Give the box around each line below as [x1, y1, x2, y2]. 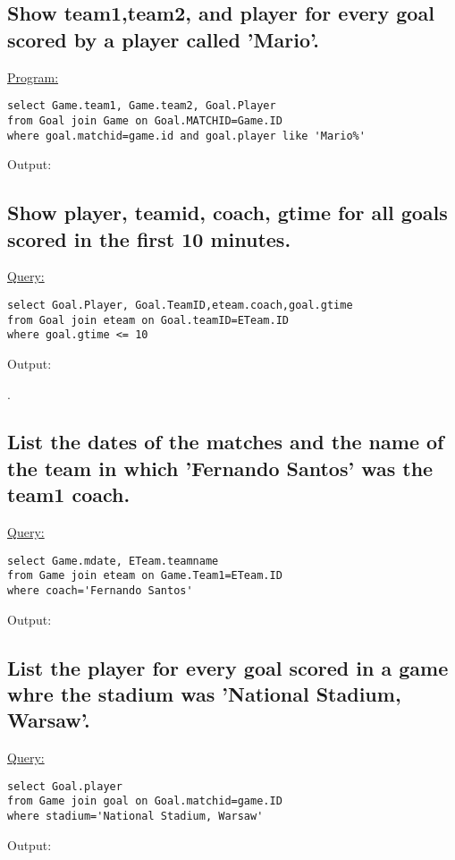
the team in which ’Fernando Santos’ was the [7, 454, 434, 481]
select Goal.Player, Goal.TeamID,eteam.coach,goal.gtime [7, 298, 353, 311]
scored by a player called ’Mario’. [7, 25, 319, 53]
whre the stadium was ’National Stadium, [7, 680, 401, 708]
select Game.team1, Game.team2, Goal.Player [7, 99, 276, 113]
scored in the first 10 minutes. [7, 225, 291, 252]
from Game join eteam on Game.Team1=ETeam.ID [7, 569, 282, 583]
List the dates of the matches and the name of [7, 428, 444, 456]
